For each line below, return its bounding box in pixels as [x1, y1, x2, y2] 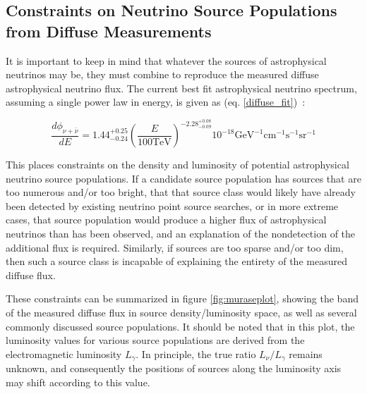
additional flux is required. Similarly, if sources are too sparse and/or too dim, [6, 240, 344, 254]
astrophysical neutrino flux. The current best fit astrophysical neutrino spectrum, [6, 80, 357, 95]
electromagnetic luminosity [6, 346, 122, 361]
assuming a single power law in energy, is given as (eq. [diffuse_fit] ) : [6, 94, 306, 109]
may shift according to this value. [6, 374, 150, 389]
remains [289, 346, 323, 361]
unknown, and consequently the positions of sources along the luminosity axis [6, 361, 342, 376]
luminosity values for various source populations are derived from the [6, 333, 305, 347]
